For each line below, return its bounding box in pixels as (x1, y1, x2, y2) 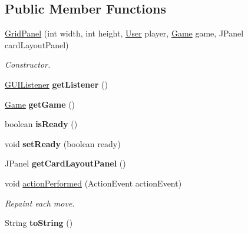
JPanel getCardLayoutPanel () (5, 157, 126, 169)
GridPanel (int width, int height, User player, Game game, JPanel (5, 27, 244, 39)
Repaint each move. (5, 197, 75, 209)
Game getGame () (5, 98, 75, 110)
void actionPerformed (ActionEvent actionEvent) (5, 177, 182, 189)
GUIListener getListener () (5, 78, 108, 90)
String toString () (5, 217, 73, 229)
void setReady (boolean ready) (5, 137, 121, 149)
